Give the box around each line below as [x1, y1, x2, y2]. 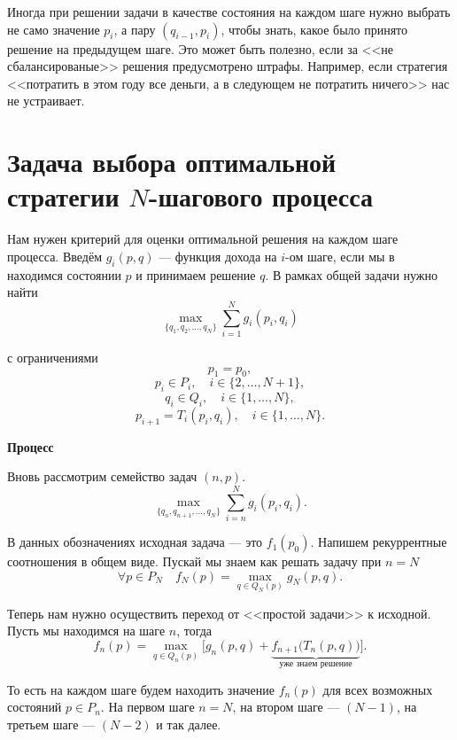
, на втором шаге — [232, 697, 340, 716]
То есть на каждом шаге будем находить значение [7, 680, 275, 698]
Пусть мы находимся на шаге [7, 621, 166, 640]
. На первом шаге [100, 697, 195, 716]
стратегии [7, 178, 120, 214]
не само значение [7, 19, 100, 38]
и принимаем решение [136, 265, 256, 284]
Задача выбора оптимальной [7, 144, 337, 180]
